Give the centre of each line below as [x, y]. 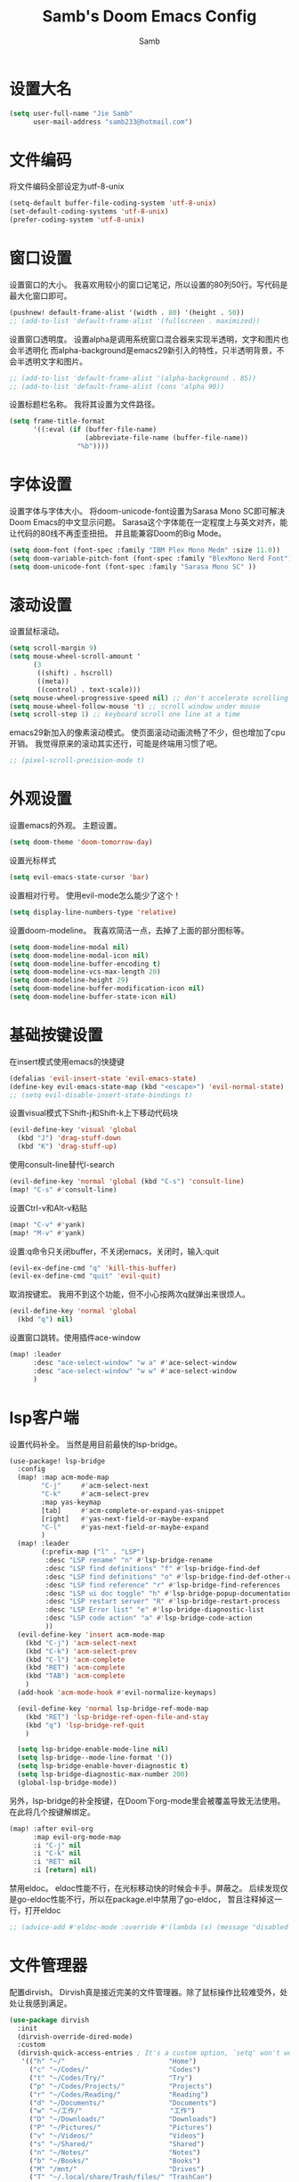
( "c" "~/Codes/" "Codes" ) [115, 2070]
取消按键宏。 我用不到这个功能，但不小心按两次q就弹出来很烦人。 [130, 1294]
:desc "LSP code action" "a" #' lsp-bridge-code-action [149, 1618]
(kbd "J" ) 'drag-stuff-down [69, 1138]
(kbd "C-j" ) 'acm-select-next [81, 1643]
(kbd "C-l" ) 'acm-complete [75, 1660]
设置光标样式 [32, 860]
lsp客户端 [44, 1418]
